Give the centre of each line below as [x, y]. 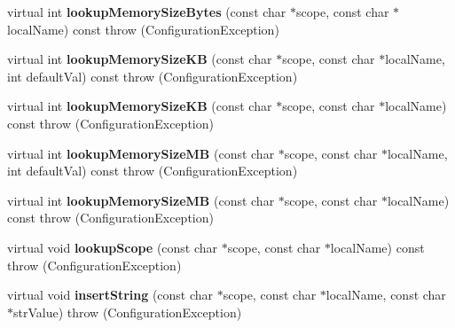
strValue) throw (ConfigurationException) [128, 312]
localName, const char [386, 295]
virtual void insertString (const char [110, 295]
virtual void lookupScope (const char [113, 247]
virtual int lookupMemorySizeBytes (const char [147, 12]
